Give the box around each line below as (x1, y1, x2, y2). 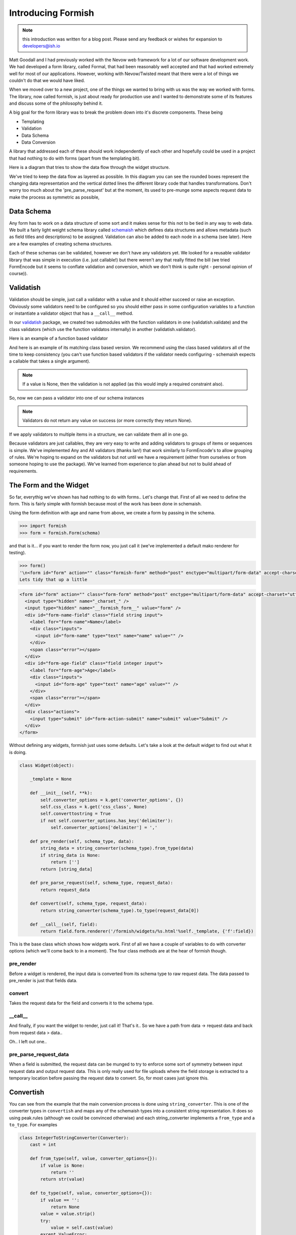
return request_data (40, 887, 90, 893)
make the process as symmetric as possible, (9, 194, 100, 200)
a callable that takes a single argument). (9, 358, 91, 364)
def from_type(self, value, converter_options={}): (30, 1156, 158, 1161)
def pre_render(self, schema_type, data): (30, 838, 134, 844)
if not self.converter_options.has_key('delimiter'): (40, 818, 173, 823)
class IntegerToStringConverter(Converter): (19, 1135, 129, 1141)
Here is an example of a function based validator (9, 335, 108, 341)
